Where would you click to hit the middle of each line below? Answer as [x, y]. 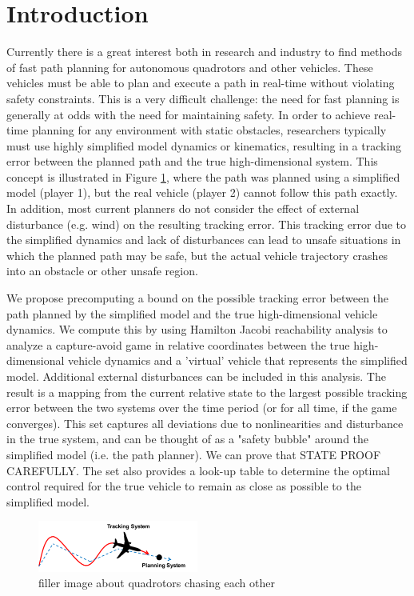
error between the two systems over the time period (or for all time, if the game [202, 408]
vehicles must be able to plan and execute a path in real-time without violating [201, 83]
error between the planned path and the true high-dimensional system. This [192, 161]
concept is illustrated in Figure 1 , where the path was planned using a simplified [203, 176]
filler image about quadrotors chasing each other [157, 583]
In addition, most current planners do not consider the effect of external [183, 208]
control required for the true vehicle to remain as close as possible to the [184, 486]
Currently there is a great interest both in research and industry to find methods [204, 52]
